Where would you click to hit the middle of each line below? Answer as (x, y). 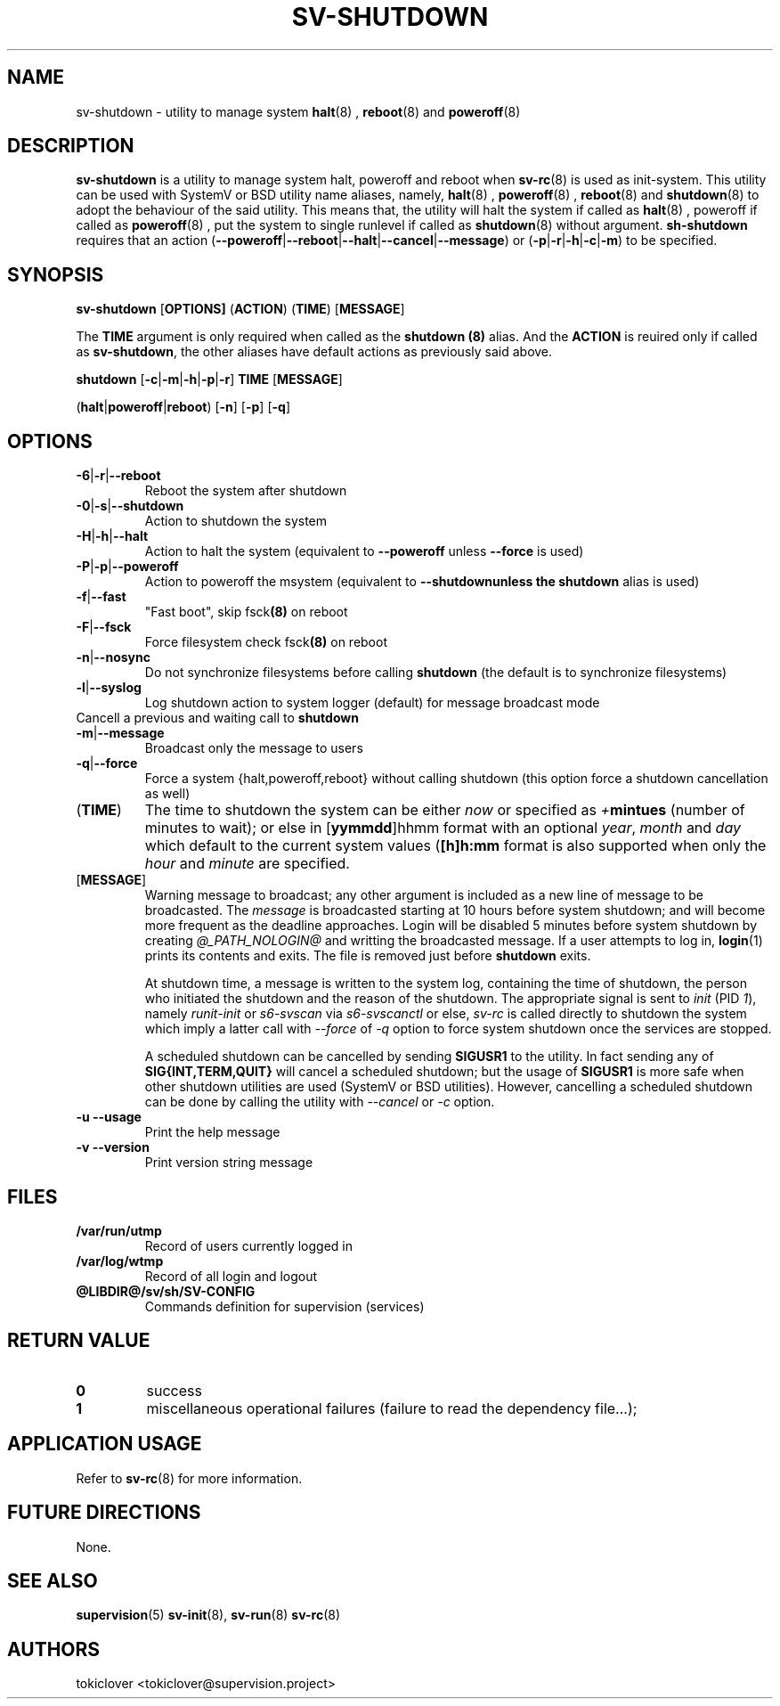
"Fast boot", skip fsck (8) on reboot (246, 612)
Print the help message (212, 1132)
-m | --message (120, 733)
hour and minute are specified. (247, 864)
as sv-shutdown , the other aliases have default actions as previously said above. (314, 352)
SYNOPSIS (56, 274)
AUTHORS (54, 1649)
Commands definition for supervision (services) (284, 1306)
